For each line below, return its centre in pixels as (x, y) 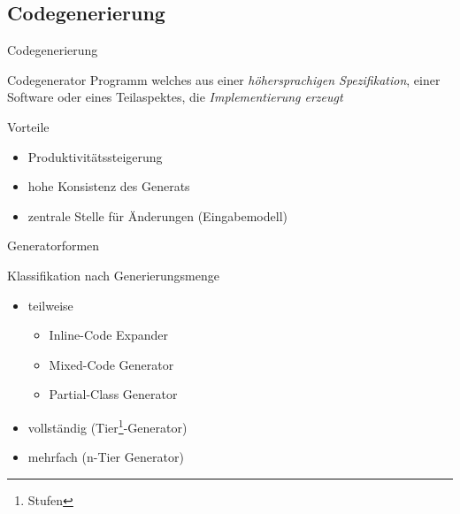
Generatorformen (54, 245)
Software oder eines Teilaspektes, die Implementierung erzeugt (175, 97)
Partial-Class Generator (113, 394)
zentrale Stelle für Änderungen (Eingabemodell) (157, 215)
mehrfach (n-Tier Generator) (106, 457)
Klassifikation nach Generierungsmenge (113, 275)
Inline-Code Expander (109, 335)
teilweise (50, 305)
